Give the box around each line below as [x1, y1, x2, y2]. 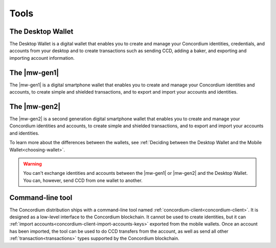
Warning [23, 161, 42, 167]
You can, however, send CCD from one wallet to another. [23, 177, 143, 184]
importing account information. [9, 55, 75, 61]
